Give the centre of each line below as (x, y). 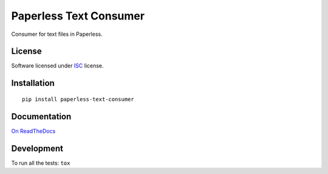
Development (37, 148)
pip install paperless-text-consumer (78, 99)
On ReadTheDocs (33, 131)
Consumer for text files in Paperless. (57, 34)
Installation (33, 83)
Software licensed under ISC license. (57, 66)
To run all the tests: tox (41, 163)
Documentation (41, 117)
